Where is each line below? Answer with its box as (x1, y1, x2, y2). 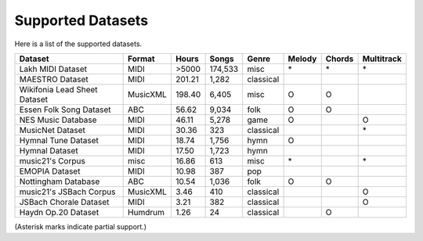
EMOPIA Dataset (19, 165, 81, 176)
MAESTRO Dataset (19, 74, 89, 85)
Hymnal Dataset (19, 145, 78, 156)
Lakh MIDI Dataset (19, 63, 88, 74)
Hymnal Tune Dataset (19, 135, 99, 146)
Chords (325, 53, 354, 64)
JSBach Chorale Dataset (19, 196, 110, 207)
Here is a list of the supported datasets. (14, 39, 143, 49)
